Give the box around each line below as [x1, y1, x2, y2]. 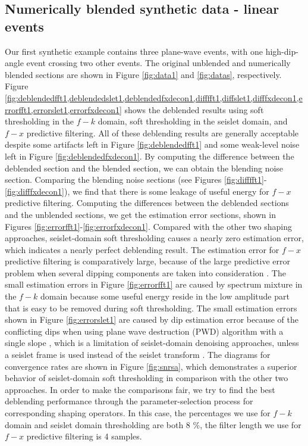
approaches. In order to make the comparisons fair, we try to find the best [5, 383, 275, 395]
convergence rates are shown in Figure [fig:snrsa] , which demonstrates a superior [5, 360, 297, 372]
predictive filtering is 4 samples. [26, 430, 142, 442]
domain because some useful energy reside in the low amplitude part [40, 290, 290, 302]
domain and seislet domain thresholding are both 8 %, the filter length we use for [5, 418, 301, 431]
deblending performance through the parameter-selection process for [5, 395, 253, 407]
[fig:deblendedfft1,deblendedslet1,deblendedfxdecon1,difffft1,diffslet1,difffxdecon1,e [5, 91, 303, 104]
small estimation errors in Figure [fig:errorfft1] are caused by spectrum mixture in [5, 278, 303, 291]
